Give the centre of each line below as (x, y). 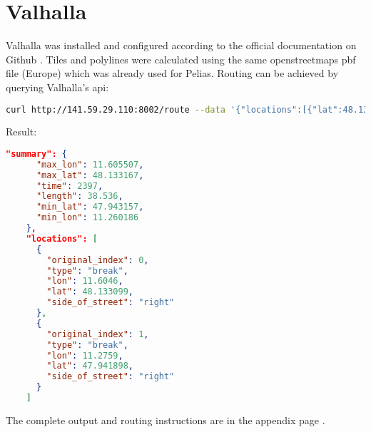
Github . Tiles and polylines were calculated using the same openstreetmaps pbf (181, 59)
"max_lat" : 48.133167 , (90, 175)
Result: (21, 132)
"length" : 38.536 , (80, 196)
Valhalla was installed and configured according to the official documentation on (181, 45)
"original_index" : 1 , (98, 334)
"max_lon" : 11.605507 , (90, 164)
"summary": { (36, 154)
